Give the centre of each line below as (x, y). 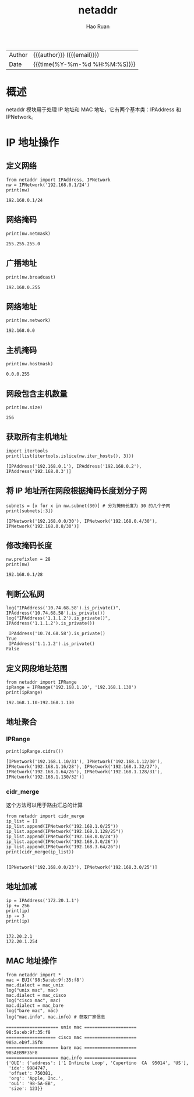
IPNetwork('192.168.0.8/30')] (43, 526)
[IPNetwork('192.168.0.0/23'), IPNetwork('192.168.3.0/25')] (82, 867)
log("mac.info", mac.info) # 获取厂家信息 (56, 1017)
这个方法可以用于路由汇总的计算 (44, 805)
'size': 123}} (26, 1089)
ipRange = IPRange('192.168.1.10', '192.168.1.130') (71, 687)
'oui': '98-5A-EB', (32, 1084)
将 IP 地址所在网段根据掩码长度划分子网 (77, 491)
